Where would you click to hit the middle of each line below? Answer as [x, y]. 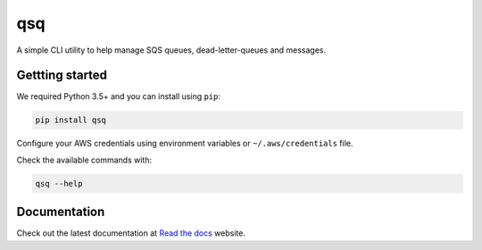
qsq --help [59, 183]
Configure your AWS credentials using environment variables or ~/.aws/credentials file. [185, 144]
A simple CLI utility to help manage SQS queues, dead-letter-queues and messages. [171, 50]
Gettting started [62, 75]
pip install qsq [71, 120]
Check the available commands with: [84, 160]
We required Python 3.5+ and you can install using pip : [119, 96]
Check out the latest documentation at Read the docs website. [131, 233]
